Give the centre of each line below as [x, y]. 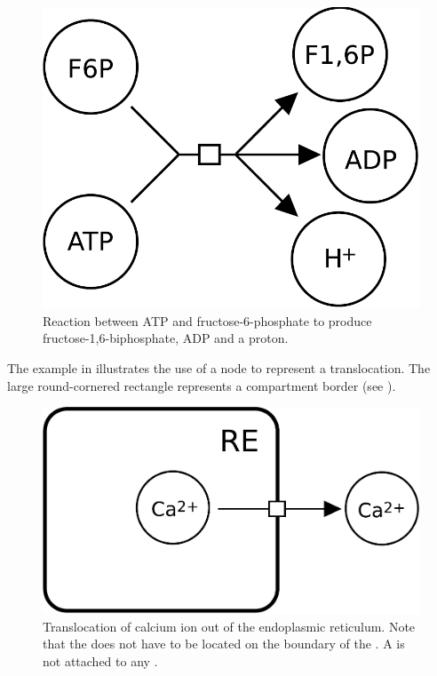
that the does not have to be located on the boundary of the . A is [224, 644]
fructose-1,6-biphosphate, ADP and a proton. [166, 338]
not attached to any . [100, 660]
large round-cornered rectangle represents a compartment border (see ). [202, 385]
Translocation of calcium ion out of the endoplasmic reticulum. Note [229, 626]
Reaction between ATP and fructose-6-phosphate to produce [207, 320]
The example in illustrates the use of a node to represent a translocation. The [219, 367]
